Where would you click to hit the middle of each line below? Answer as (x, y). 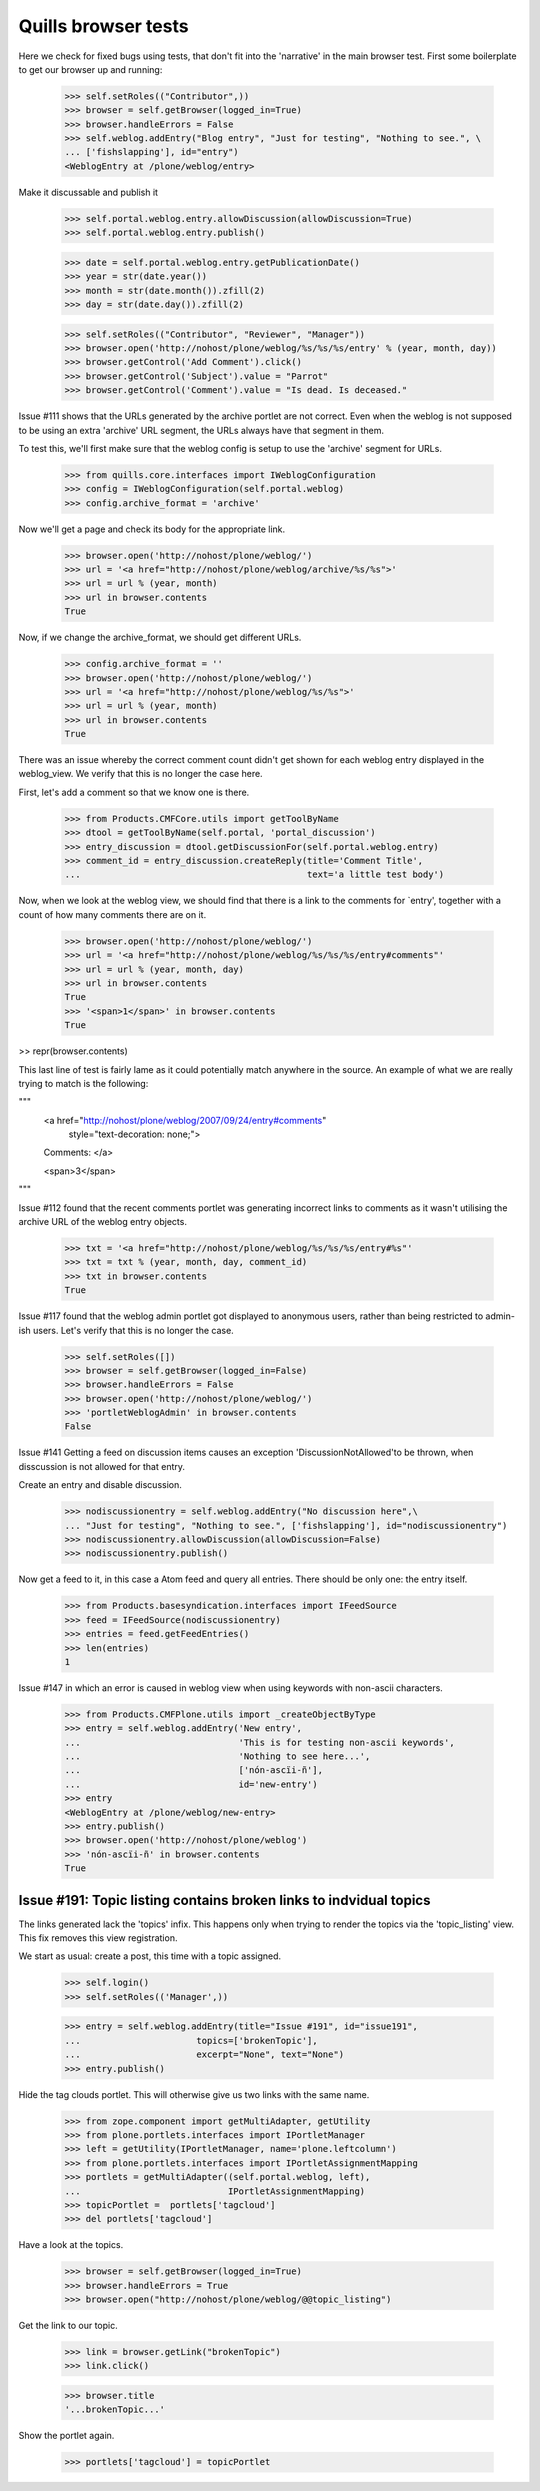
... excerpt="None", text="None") (204, 2054)
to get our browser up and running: (90, 69)
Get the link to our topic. (68, 2326)
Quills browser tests (103, 26)
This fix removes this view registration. (98, 1938)
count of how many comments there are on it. (112, 914)
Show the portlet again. (66, 2436)
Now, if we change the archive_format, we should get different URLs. (160, 637)
